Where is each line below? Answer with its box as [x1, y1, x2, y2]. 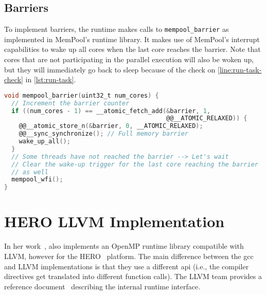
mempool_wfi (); [11, 176, 63, 183]
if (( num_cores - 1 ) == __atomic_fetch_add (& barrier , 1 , [11, 107, 211, 115]
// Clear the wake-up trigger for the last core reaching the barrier [11, 160, 258, 168]
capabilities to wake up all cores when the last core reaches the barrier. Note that [4, 44, 261, 54]
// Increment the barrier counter [11, 99, 130, 107]
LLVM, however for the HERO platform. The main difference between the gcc [4, 250, 254, 261]
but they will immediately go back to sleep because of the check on [4, 64, 216, 75]
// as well [11, 168, 48, 176]
